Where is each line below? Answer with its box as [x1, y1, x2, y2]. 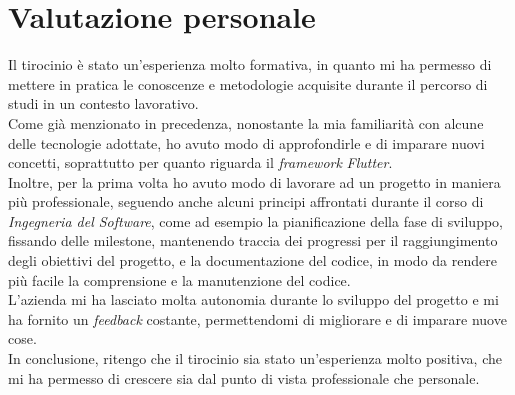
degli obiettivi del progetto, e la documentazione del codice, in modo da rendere [8, 250, 497, 271]
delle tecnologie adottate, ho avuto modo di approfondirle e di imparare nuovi [8, 132, 485, 153]
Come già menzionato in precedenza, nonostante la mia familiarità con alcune [8, 112, 484, 133]
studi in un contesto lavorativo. [8, 93, 199, 114]
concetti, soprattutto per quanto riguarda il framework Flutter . [8, 152, 393, 173]
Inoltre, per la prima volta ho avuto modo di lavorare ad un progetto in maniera [8, 171, 501, 192]
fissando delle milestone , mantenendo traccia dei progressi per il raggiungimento [8, 230, 498, 251]
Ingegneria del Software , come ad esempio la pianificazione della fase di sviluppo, [8, 210, 503, 231]
